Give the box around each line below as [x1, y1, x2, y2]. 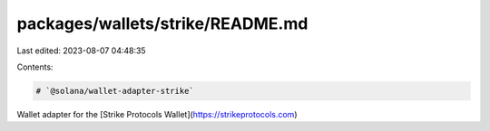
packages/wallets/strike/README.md [16, 14, 309, 33]
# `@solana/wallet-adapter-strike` [35, 86, 194, 96]
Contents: [16, 61, 54, 72]
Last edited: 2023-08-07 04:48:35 [16, 45, 146, 56]
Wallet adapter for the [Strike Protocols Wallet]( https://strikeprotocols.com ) [16, 108, 298, 119]
